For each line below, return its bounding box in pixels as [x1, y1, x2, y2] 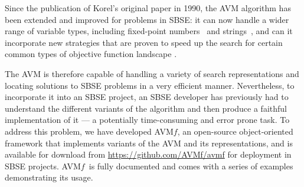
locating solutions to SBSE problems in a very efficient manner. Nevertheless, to [5, 79, 295, 91]
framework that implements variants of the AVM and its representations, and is [5, 136, 293, 149]
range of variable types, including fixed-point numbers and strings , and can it [5, 25, 293, 37]
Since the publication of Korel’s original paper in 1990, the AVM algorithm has [5, 2, 291, 14]
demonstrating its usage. [5, 171, 93, 183]
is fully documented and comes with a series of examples [89, 159, 293, 172]
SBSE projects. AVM [5, 159, 81, 172]
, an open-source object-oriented [177, 125, 293, 137]
